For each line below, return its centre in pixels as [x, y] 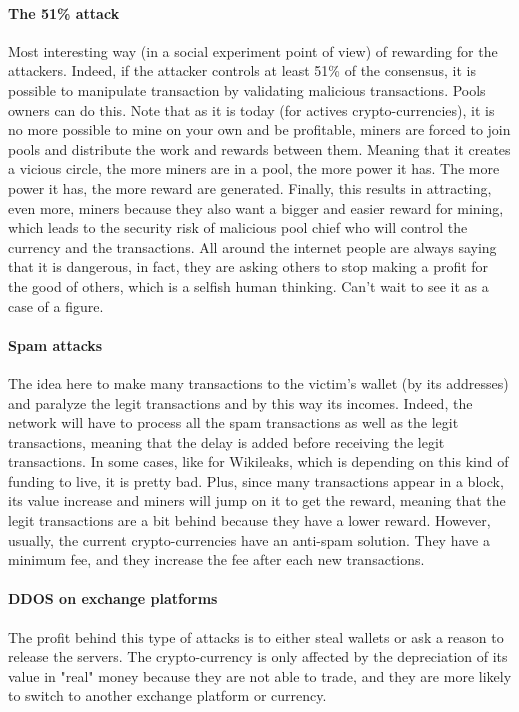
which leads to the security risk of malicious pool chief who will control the [238, 227]
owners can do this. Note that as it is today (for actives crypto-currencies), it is [251, 109]
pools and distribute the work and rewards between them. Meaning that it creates [259, 148]
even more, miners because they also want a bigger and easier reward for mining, [256, 207]
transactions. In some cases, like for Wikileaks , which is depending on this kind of [258, 461]
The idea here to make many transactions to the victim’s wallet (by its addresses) [258, 382]
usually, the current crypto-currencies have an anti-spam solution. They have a [249, 539]
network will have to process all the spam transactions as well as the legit [233, 422]
